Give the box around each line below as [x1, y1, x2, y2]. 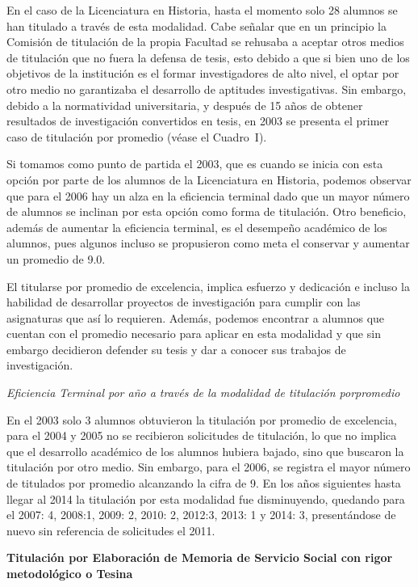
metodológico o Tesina [6, 565, 133, 581]
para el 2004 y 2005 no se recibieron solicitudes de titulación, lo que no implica [6, 427, 397, 444]
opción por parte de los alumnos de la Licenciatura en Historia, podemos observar [6, 171, 412, 188]
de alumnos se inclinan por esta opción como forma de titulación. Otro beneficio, [6, 203, 407, 220]
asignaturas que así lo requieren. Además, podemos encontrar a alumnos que [6, 309, 385, 326]
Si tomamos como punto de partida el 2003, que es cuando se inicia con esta [6, 155, 383, 172]
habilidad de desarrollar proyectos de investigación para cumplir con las [6, 293, 361, 310]
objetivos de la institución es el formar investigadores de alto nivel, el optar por [6, 65, 399, 82]
